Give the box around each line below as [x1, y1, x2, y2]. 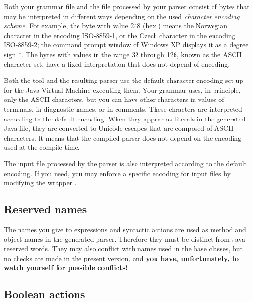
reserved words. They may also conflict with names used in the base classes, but [4, 243, 243, 254]
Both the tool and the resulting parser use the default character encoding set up [4, 75, 244, 85]
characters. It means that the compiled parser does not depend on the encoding [4, 132, 241, 142]
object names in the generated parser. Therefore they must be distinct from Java [4, 234, 245, 244]
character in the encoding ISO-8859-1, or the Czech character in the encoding [4, 30, 235, 40]
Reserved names [4, 201, 87, 217]
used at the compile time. [4, 142, 80, 152]
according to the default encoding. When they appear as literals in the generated [4, 113, 246, 123]
